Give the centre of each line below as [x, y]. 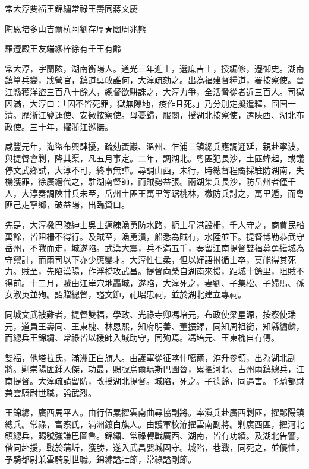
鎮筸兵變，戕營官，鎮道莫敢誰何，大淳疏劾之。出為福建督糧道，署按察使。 [150, 80]
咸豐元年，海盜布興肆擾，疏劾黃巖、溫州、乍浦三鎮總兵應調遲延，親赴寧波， [154, 146]
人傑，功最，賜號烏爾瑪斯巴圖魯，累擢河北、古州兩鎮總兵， [179, 369]
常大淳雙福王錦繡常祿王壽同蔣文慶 [71, 8]
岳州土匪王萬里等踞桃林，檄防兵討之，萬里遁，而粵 [204, 193]
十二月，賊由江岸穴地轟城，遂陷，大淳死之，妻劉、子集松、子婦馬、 [163, 282]
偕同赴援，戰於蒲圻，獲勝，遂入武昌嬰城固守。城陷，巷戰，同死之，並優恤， [154, 447]
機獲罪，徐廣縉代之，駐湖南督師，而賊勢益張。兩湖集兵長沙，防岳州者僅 [146, 181]
